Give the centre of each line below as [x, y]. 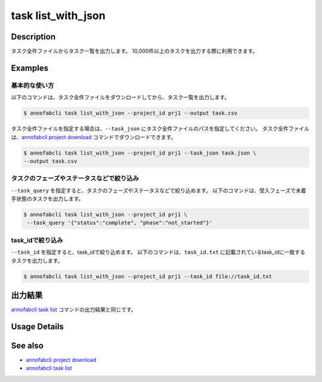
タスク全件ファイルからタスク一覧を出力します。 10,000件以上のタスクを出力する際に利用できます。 [134, 51]
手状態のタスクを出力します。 [47, 199]
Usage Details [37, 326]
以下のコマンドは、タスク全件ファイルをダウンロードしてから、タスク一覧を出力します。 [120, 97]
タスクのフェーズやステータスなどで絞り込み [75, 178]
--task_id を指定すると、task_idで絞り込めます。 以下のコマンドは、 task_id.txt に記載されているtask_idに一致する [158, 252]
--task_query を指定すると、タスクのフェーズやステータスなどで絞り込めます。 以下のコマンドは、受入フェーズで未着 [159, 190]
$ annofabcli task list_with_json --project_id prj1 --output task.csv [131, 113]
